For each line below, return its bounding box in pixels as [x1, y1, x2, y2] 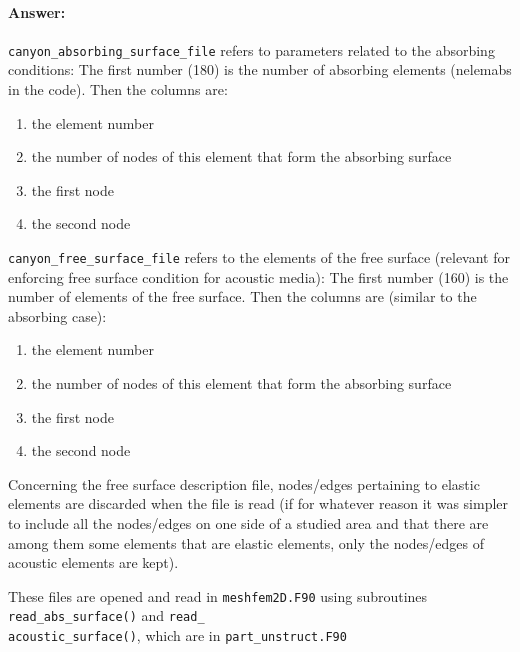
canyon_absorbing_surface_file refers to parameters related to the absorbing [8, 39, 495, 60]
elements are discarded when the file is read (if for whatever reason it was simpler [8, 493, 509, 514]
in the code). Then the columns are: [8, 79, 228, 100]
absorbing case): [8, 305, 107, 326]
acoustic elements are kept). [8, 552, 179, 573]
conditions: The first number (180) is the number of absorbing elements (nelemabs [8, 59, 512, 80]
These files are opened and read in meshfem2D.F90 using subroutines [8, 585, 428, 606]
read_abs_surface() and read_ [8, 605, 205, 626]
